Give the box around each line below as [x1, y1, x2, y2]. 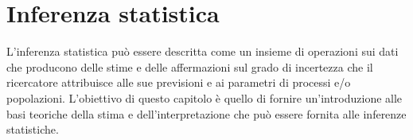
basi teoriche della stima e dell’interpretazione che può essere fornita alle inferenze [6, 105, 407, 122]
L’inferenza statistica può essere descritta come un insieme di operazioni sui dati [6, 43, 399, 60]
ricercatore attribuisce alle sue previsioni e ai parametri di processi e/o [6, 74, 351, 91]
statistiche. [6, 121, 59, 138]
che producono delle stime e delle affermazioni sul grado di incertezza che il [6, 58, 373, 75]
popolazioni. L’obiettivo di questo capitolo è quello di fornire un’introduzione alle [6, 89, 403, 106]
